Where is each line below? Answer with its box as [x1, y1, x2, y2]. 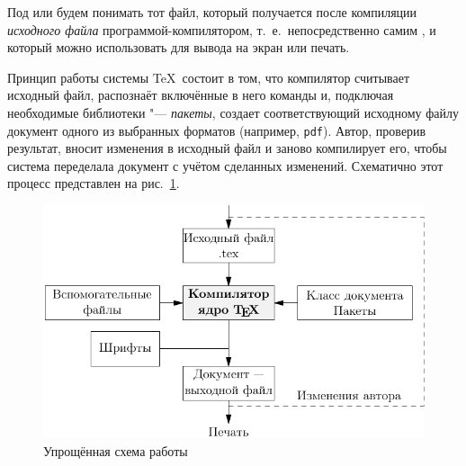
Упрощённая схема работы [43, 441, 188, 460]
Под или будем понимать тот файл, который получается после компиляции [7, 3, 417, 21]
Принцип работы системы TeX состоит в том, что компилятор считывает [7, 67, 410, 86]
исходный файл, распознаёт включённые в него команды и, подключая [7, 85, 394, 104]
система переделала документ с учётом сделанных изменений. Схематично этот [7, 156, 444, 175]
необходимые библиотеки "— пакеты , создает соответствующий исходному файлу [7, 103, 459, 121]
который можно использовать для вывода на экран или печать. [7, 38, 350, 57]
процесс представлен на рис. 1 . [7, 174, 180, 193]
